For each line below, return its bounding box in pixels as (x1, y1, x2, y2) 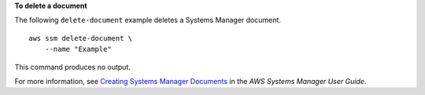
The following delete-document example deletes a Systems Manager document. (14, 16, 281, 25)
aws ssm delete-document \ (28, 34, 133, 42)
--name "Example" (44, 45, 112, 54)
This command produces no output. (14, 62, 131, 71)
